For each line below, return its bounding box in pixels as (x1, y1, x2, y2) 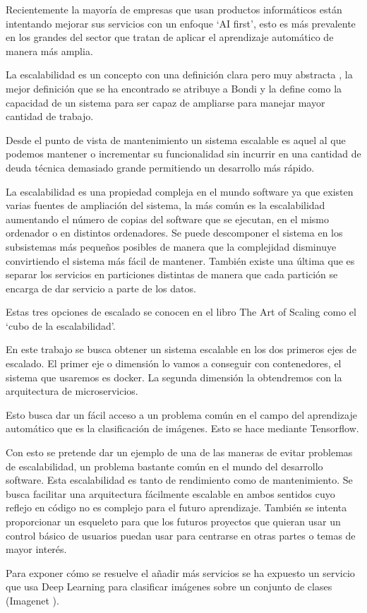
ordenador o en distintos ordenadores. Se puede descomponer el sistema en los (6, 225, 343, 240)
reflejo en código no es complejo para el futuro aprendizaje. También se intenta (6, 500, 347, 515)
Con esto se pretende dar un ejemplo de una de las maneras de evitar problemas (6, 445, 353, 460)
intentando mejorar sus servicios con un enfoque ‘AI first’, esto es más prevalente (6, 16, 356, 30)
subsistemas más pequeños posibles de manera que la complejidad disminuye (6, 239, 337, 254)
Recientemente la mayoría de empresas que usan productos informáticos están (6, 2, 342, 16)
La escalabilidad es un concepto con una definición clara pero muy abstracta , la (6, 67, 353, 82)
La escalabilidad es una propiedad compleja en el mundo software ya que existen (6, 184, 354, 198)
